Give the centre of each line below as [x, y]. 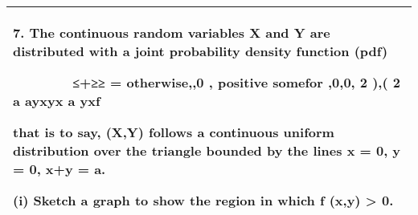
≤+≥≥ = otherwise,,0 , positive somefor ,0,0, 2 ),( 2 [236, 82]
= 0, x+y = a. [59, 169]
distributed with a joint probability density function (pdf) [201, 51]
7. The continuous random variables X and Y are [172, 32]
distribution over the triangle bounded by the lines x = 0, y [207, 150]
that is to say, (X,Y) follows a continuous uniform [174, 132]
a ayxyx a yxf [57, 101]
